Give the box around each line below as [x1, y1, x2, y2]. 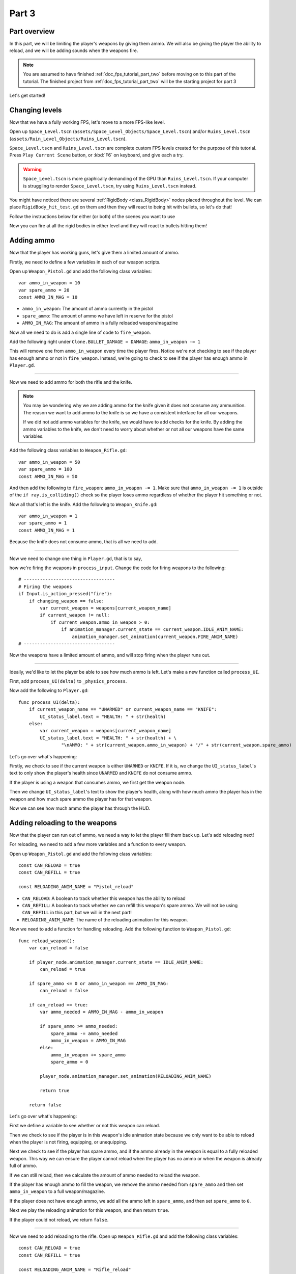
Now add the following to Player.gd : [9, 687, 89, 694]
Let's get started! [9, 92, 46, 99]
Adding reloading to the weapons [9, 818, 117, 827]
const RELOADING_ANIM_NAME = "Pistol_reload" [18, 884, 134, 890]
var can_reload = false [28, 945, 88, 950]
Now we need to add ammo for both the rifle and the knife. [9, 379, 132, 385]
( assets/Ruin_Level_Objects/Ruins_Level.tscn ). [9, 136, 127, 142]
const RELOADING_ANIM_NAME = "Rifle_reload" [18, 1266, 132, 1272]
